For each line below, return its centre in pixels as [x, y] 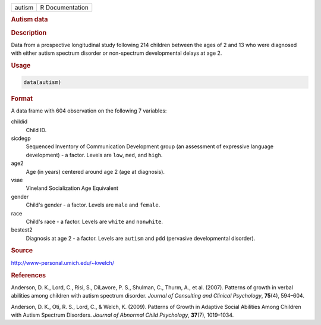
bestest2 [22, 230]
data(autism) [43, 82]
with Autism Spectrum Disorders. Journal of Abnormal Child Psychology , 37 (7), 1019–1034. [122, 315]
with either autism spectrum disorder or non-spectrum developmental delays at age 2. [117, 53]
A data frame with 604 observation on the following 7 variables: [89, 111]
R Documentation [64, 7]
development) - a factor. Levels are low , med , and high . [94, 155]
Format [22, 98]
